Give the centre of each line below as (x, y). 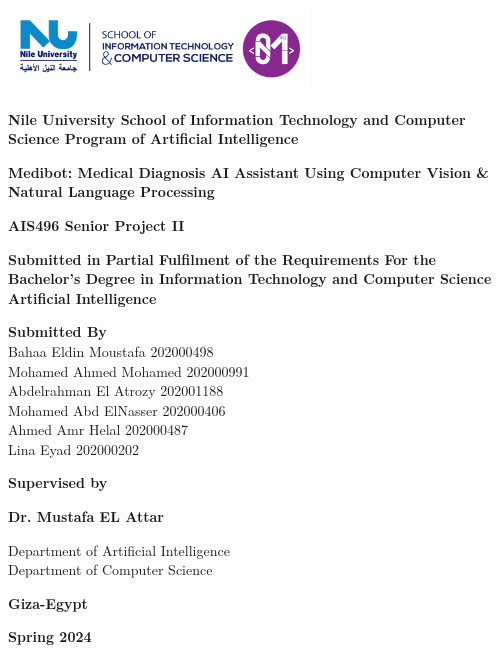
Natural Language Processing (111, 191)
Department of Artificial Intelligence (119, 549)
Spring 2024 (50, 636)
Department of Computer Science (110, 569)
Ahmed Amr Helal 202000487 (98, 429)
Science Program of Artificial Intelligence (153, 138)
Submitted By (57, 331)
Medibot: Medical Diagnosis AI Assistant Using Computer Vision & (248, 171)
